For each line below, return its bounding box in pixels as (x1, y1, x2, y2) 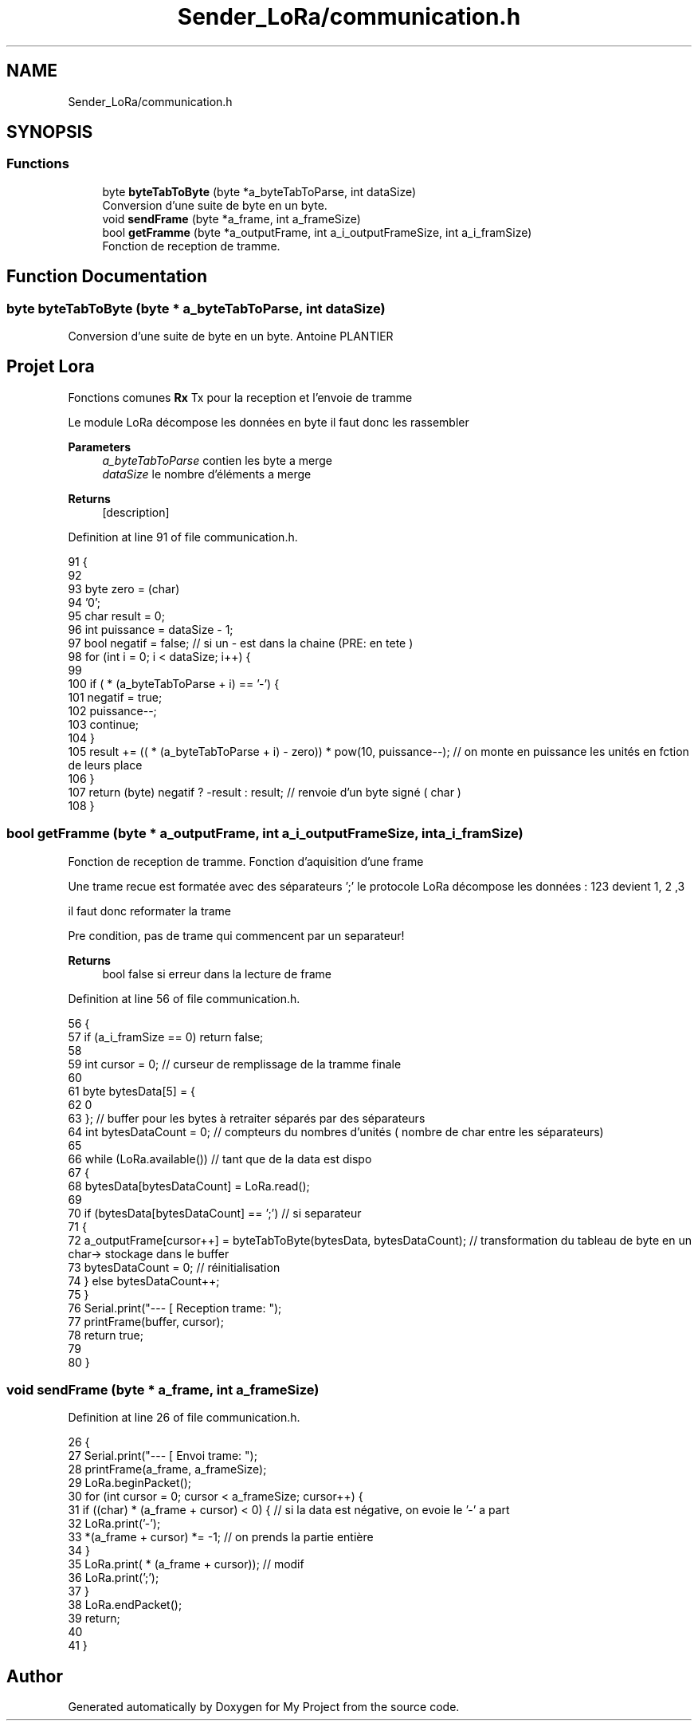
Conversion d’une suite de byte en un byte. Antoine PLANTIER (68, 329, 394, 344)
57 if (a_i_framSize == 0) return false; (68, 1029, 264, 1044)
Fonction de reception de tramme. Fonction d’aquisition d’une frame (68, 854, 424, 868)
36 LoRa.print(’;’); (68, 1571, 159, 1585)
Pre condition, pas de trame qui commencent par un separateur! (68, 928, 405, 942)
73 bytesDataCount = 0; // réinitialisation (68, 1260, 280, 1274)
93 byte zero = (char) (68, 581, 180, 596)
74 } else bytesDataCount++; (68, 1273, 220, 1288)
